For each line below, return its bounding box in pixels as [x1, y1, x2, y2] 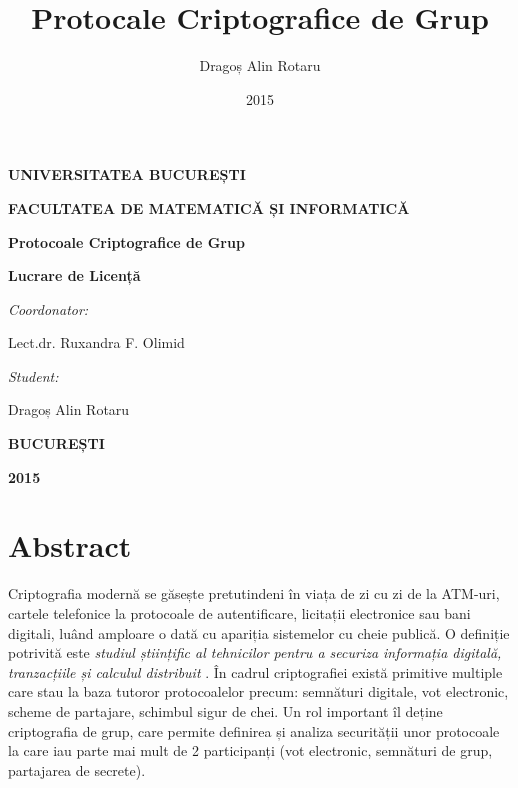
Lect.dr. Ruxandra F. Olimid [8, 332, 185, 353]
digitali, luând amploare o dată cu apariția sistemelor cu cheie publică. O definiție [8, 622, 510, 643]
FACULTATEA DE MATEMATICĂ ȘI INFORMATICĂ [8, 197, 410, 218]
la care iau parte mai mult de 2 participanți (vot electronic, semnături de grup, [8, 740, 493, 761]
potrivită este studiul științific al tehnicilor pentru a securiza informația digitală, [8, 642, 502, 663]
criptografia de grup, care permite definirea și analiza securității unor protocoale [8, 720, 500, 741]
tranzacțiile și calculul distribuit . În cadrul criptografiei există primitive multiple [8, 661, 503, 682]
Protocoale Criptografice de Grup [8, 231, 245, 252]
